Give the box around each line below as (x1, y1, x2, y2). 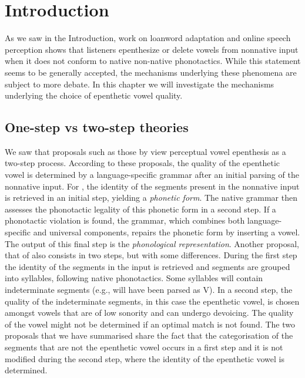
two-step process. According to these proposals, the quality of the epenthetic (5, 157, 280, 169)
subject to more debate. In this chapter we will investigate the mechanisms (5, 77, 274, 90)
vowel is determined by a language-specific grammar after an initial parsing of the (5, 168, 299, 181)
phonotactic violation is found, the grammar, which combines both (5, 214, 245, 227)
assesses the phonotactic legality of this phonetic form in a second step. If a (5, 203, 276, 215)
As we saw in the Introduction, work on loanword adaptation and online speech (5, 32, 291, 44)
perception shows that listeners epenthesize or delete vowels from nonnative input (5, 43, 299, 55)
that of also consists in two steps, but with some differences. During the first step (5, 249, 297, 261)
